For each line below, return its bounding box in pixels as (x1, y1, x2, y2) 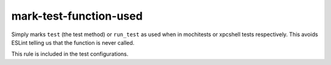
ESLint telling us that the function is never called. (11, 39, 135, 46)
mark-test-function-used (11, 9, 143, 23)
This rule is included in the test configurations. (11, 50, 129, 58)
